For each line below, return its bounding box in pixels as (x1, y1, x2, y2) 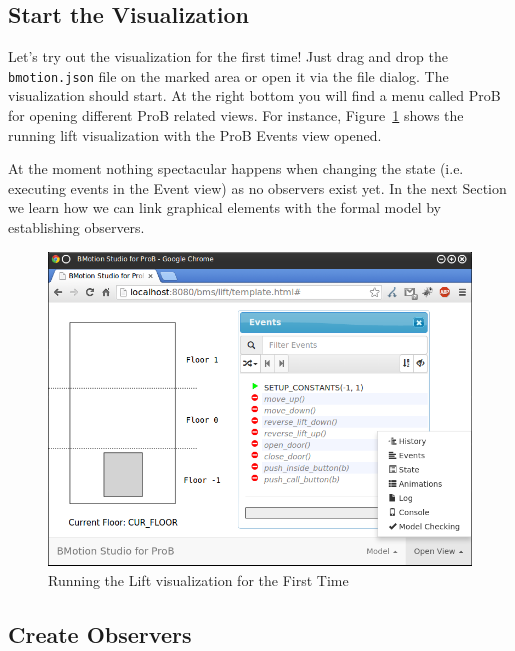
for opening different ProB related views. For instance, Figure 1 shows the (8, 105, 464, 126)
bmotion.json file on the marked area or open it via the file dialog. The (8, 65, 449, 86)
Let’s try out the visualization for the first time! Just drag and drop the (8, 46, 448, 67)
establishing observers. (8, 217, 145, 238)
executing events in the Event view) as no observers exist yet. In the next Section (8, 177, 507, 198)
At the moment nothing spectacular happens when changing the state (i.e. (8, 158, 464, 179)
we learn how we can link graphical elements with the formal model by (8, 197, 441, 218)
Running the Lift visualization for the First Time (48, 570, 349, 591)
